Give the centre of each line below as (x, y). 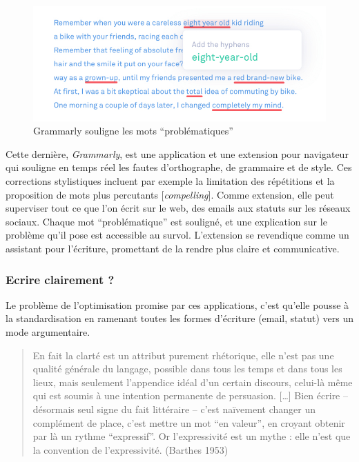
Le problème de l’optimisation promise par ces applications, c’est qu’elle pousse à (177, 304)
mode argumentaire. (48, 332)
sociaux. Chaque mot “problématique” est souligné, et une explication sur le (166, 221)
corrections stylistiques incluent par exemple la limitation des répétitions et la (170, 181)
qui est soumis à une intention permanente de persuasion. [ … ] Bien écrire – (190, 395)
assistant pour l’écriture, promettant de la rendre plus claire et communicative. (173, 249)
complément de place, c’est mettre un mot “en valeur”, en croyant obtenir (189, 422)
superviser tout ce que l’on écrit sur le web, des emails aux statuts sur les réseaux (178, 208)
